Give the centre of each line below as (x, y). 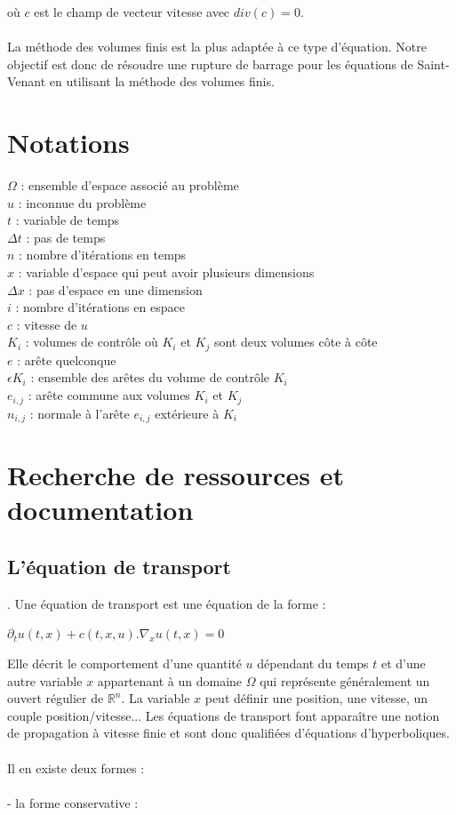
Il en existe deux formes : (76, 767)
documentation (100, 510)
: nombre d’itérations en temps (103, 255)
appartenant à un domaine (170, 680)
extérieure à (187, 413)
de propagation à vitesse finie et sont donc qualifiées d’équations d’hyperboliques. (228, 733)
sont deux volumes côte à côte (296, 342)
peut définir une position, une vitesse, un (316, 698)
